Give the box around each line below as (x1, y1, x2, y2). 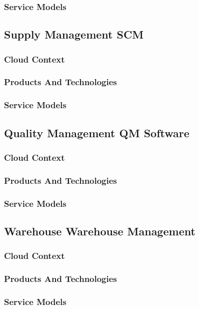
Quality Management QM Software (4, 125, 189, 140)
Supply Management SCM (4, 27, 144, 42)
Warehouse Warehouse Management (4, 223, 195, 238)
